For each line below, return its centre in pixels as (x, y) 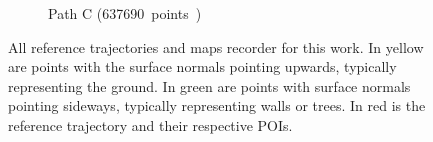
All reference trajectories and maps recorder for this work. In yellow (216, 46)
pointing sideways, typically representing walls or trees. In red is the (217, 105)
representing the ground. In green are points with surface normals (209, 85)
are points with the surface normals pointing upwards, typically (202, 66)
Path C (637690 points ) (125, 13)
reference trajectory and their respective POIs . (150, 124)
